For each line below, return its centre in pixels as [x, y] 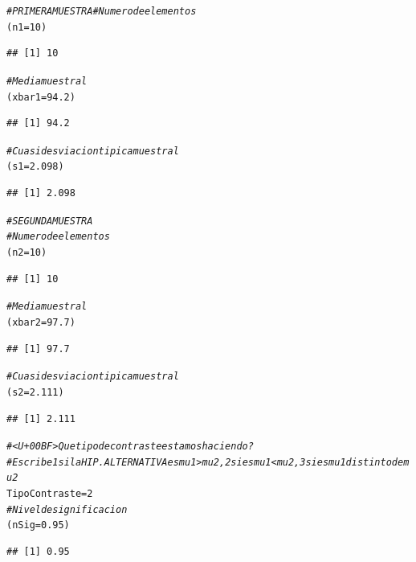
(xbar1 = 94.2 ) [41, 97]
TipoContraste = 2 [50, 494]
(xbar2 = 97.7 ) [41, 322]
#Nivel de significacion [67, 509]
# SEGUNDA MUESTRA [50, 221]
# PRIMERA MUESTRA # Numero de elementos [102, 11]
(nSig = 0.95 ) [38, 525]
